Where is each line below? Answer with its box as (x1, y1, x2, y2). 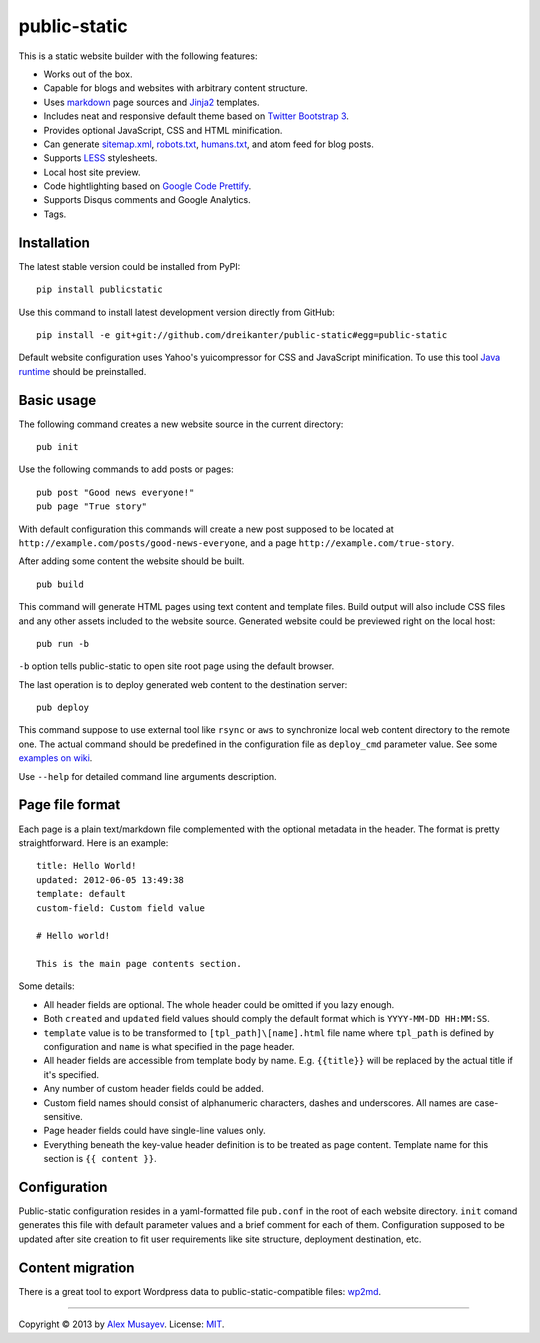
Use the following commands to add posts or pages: (18, 463, 234, 475)
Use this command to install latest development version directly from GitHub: (18, 306, 335, 318)
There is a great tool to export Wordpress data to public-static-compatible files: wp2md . (18, 1285, 382, 1297)
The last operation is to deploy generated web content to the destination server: (18, 678, 348, 690)
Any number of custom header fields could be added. (43, 1083, 264, 1095)
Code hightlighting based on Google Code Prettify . (43, 180, 252, 192)
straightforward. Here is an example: (18, 836, 169, 849)
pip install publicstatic (36, 284, 164, 295)
